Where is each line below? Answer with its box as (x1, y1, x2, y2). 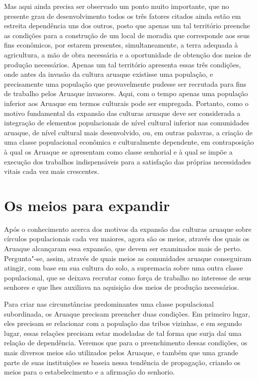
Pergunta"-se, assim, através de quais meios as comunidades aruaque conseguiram (4, 253, 252, 263)
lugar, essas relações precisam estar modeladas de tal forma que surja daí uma (4, 327, 242, 338)
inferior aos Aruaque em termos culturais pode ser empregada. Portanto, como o (4, 98, 249, 108)
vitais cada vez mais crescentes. (4, 166, 99, 176)
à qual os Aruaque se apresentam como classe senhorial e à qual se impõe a (4, 146, 233, 157)
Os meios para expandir (4, 195, 170, 215)
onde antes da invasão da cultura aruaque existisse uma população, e (4, 69, 213, 79)
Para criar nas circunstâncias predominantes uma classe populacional (4, 298, 214, 309)
